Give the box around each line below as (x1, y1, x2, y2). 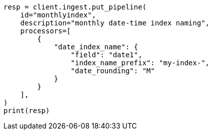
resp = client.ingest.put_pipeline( (3, 3, 147, 11)
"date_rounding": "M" (70, 67, 155, 75)
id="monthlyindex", (20, 11, 96, 19)
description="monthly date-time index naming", (20, 19, 210, 27)
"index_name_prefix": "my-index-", (70, 59, 210, 67)
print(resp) (3, 107, 50, 115)
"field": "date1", (70, 51, 143, 59)
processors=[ (20, 27, 71, 35)
